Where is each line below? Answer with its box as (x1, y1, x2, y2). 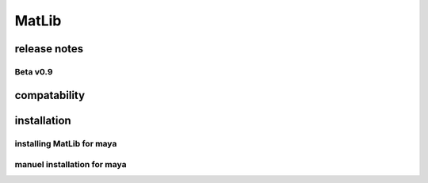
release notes (14, 42, 84, 55)
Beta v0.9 (14, 66, 53, 77)
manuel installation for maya (14, 159, 127, 170)
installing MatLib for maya (14, 138, 117, 149)
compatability (14, 88, 86, 102)
